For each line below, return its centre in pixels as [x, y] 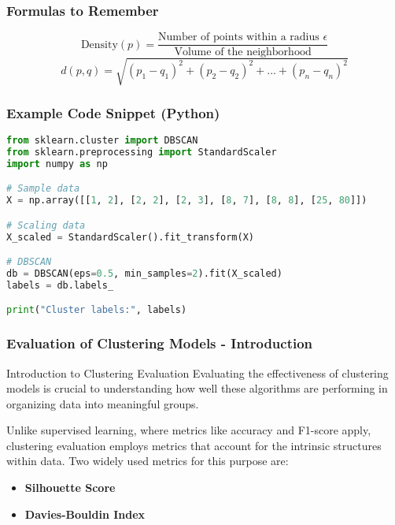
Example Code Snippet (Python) [113, 112]
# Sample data [43, 189]
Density [99, 45]
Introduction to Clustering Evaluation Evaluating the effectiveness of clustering [197, 372]
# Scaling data [46, 225]
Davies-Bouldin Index [85, 514]
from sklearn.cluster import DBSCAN [102, 141]
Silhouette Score [70, 488]
